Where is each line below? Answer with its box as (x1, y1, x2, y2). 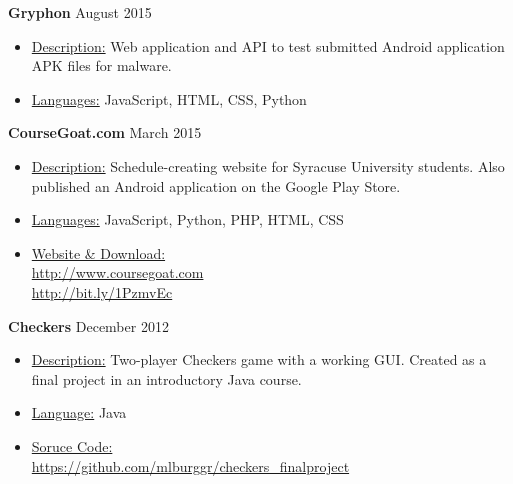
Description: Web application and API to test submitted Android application (31, 35, 505, 56)
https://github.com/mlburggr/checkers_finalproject (31, 455, 350, 476)
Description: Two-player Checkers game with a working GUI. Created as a (31, 349, 487, 370)
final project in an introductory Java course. (31, 368, 302, 389)
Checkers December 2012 (8, 315, 169, 336)
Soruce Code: (31, 435, 113, 456)
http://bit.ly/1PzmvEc (31, 281, 173, 302)
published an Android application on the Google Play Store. (31, 175, 401, 196)
